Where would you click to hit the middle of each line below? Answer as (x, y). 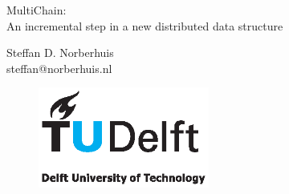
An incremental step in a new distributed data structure (145, 25)
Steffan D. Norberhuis (60, 53)
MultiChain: (37, 10)
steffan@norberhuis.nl (59, 68)
